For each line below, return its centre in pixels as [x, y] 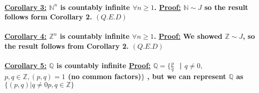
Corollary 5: [26, 65]
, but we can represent [187, 76]
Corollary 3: [26, 7]
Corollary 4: [26, 36]
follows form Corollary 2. [48, 17]
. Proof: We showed [188, 36]
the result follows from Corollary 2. [67, 46]
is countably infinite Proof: [104, 65]
